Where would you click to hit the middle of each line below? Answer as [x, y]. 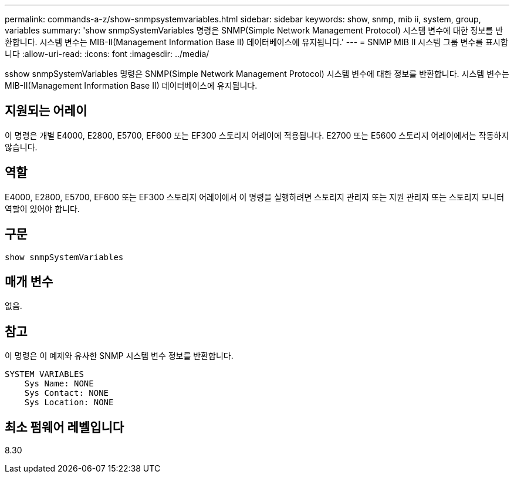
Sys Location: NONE [69, 403]
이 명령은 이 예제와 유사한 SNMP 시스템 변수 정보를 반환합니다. [119, 356]
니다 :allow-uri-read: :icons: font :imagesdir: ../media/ [107, 54]
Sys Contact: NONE [67, 393]
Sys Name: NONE [59, 384]
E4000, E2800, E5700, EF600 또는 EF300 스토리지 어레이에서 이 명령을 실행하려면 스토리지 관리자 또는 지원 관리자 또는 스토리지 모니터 [255, 197]
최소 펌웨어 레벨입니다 [65, 427]
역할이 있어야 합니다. [42, 208]
